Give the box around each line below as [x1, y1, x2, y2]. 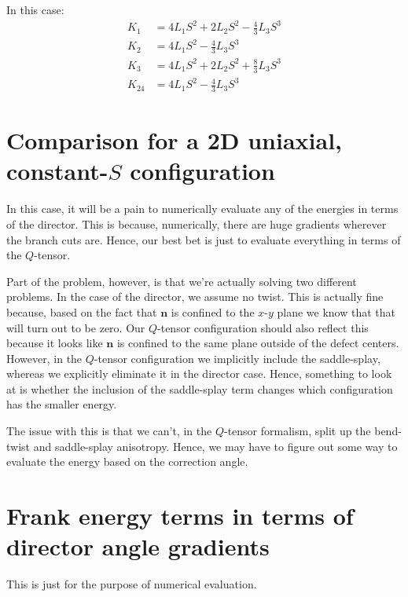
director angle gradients [6, 530, 270, 562]
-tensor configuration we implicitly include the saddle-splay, [94, 350, 380, 366]
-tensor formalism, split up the [223, 423, 371, 439]
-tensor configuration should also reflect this [157, 319, 369, 335]
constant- [6, 155, 108, 187]
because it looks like [6, 335, 103, 351]
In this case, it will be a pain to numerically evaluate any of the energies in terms [6, 200, 399, 217]
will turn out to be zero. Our [6, 319, 145, 335]
